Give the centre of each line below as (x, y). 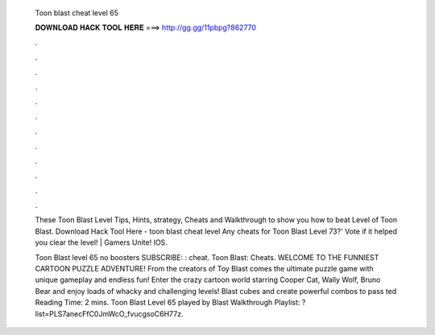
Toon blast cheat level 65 (77, 13)
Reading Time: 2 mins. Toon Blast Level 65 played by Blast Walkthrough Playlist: (168, 303)
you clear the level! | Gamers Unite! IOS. (101, 242)
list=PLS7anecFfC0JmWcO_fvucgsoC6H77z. (109, 313)
